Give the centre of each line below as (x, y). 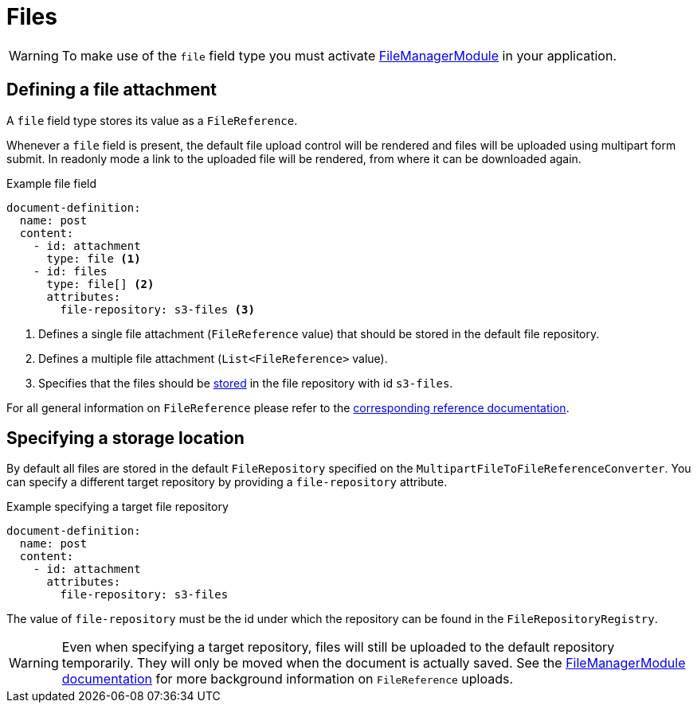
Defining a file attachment (112, 90)
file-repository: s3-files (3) (157, 309)
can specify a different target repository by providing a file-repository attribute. (227, 482)
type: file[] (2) (100, 284)
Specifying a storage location (125, 438)
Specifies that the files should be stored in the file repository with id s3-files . (246, 383)
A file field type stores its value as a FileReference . (152, 120)
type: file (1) (94, 258)
